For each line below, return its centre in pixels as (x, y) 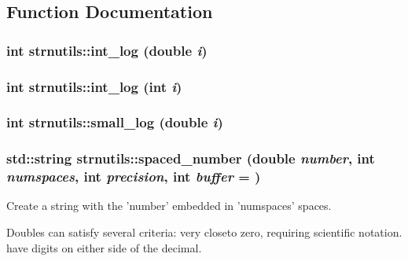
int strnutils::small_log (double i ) (115, 122)
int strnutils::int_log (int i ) (94, 86)
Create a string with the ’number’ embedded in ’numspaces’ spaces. (169, 206)
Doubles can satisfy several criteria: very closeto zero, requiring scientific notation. (204, 232)
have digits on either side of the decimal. (104, 247)
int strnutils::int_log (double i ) (107, 50)
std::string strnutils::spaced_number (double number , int (191, 158)
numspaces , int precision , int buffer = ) (134, 176)
